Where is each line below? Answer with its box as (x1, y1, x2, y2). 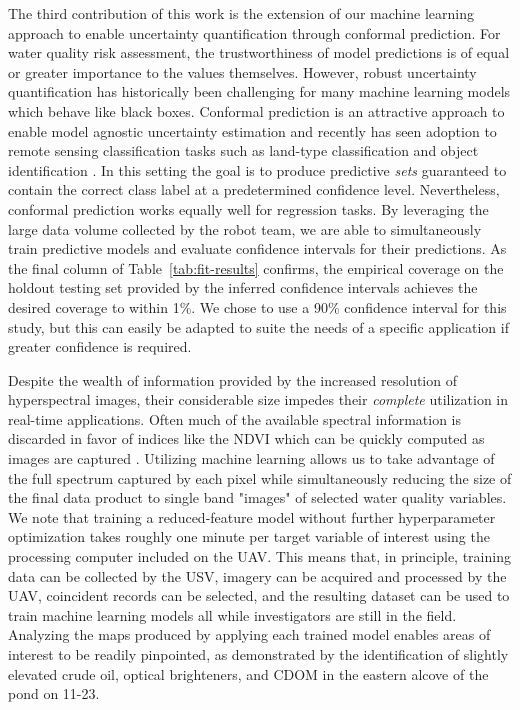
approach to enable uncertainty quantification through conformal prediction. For (8, 22, 501, 43)
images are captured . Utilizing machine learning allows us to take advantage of (8, 448, 495, 469)
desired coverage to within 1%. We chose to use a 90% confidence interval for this (8, 296, 507, 317)
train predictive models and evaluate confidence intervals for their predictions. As (8, 238, 507, 259)
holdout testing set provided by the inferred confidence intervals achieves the (8, 277, 478, 298)
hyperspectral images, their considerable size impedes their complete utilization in (8, 389, 509, 410)
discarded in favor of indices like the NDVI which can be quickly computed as (8, 428, 485, 449)
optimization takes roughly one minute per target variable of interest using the (8, 526, 490, 547)
